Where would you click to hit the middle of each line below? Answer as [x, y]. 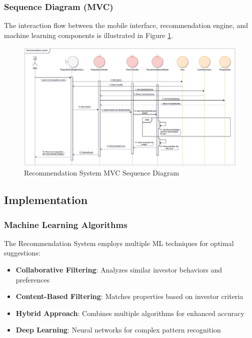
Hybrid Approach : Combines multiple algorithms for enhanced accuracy [130, 313]
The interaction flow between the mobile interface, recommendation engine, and [126, 25]
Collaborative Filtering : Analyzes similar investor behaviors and [119, 270]
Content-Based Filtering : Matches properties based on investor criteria [129, 296]
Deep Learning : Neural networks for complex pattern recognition [118, 330]
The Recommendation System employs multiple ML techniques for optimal [119, 243]
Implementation [46, 200]
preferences [33, 279]
